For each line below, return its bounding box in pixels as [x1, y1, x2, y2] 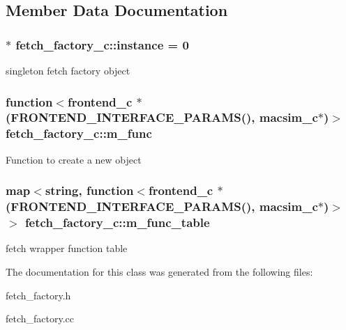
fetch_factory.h [6, 288, 71, 302]
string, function [45, 182, 134, 199]
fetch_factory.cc [6, 311, 75, 326]
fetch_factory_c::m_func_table [24, 214, 210, 231]
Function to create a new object [6, 152, 142, 166]
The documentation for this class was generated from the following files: [6, 264, 313, 278]
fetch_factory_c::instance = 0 [15, 36, 189, 53]
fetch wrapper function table [6, 241, 128, 256]
